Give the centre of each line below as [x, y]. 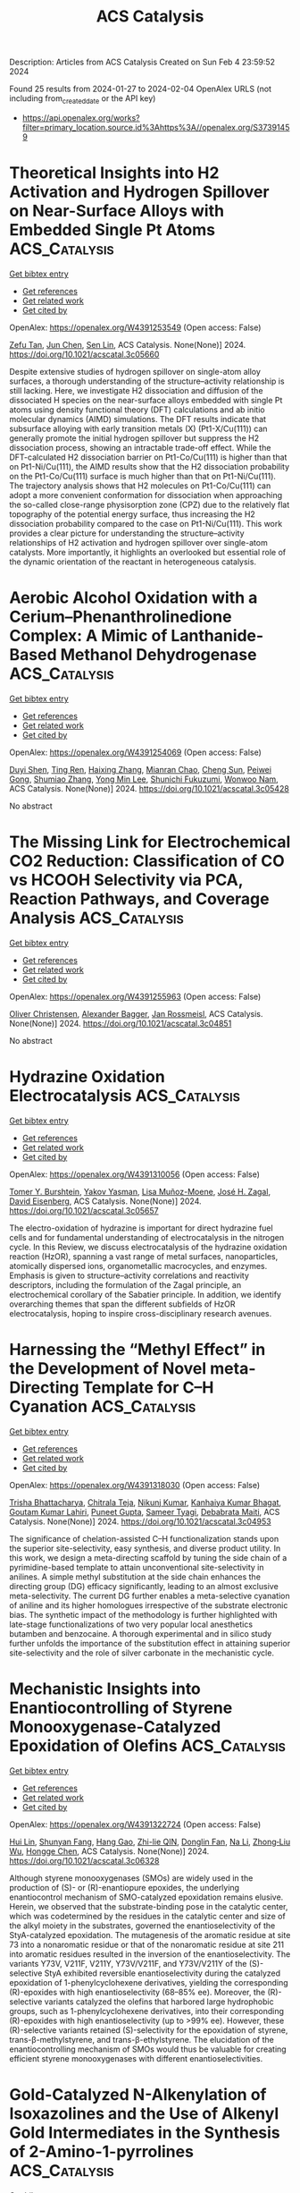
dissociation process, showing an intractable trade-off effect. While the [140, 447]
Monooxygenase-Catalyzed [115, 1727]
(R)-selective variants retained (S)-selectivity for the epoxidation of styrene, [149, 2030]
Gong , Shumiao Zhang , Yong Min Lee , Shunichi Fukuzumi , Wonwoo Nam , [144, 779]
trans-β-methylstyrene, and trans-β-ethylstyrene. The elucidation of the [142, 2039]
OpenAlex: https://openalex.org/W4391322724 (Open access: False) [135, 1824]
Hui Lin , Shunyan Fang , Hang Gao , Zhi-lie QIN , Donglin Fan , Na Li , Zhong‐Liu [150, 1842]
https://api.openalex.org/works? [81, 117]
